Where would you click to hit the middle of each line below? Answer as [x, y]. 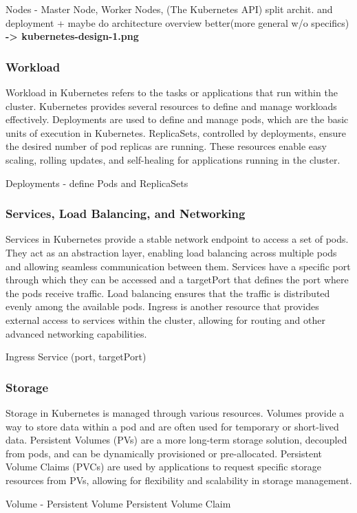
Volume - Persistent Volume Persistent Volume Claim [118, 503]
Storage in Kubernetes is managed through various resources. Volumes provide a [175, 412]
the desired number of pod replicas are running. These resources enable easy [166, 146]
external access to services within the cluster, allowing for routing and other [165, 319]
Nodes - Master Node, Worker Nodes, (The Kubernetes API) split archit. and [169, 9]
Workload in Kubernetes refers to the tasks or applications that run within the [172, 92]
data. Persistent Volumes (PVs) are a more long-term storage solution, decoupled [176, 440]
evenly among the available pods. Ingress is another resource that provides [162, 306]
